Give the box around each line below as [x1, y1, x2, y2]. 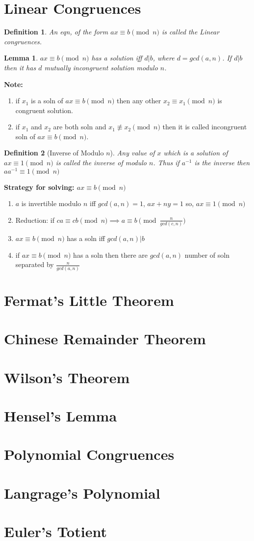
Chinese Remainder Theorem [4, 329, 206, 349]
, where [152, 53, 175, 63]
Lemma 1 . [4, 53, 38, 63]
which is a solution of [163, 148, 228, 158]
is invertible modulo [21, 198, 81, 209]
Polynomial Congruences [4, 444, 175, 464]
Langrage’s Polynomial [4, 482, 160, 503]
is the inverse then [194, 157, 250, 168]
